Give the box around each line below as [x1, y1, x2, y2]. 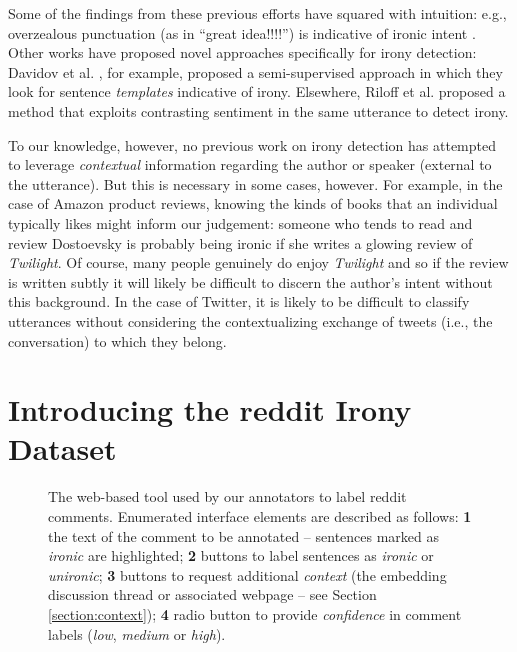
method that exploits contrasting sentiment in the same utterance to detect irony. [8, 100, 509, 121]
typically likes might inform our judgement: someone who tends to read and [8, 212, 473, 233]
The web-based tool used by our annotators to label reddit [48, 486, 407, 507]
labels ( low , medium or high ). [48, 623, 226, 644]
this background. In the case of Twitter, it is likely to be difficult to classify [8, 291, 470, 312]
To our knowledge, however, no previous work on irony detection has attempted [8, 134, 497, 155]
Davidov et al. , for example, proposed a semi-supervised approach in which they [8, 61, 503, 82]
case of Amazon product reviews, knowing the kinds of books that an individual [8, 193, 498, 214]
